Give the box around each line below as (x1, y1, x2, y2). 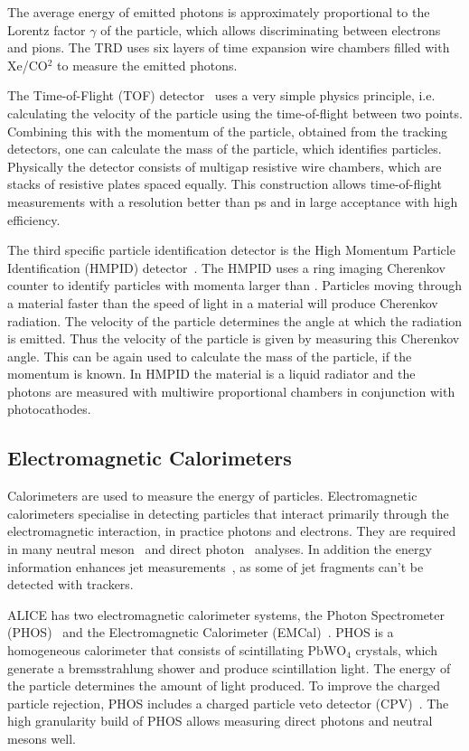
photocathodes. (7, 399, 91, 418)
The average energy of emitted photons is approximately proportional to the (7, 3, 430, 21)
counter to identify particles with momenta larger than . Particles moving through (7, 276, 463, 295)
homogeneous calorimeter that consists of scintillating (7, 641, 304, 660)
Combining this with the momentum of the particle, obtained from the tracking (7, 121, 448, 140)
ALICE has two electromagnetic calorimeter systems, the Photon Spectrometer (7, 605, 446, 624)
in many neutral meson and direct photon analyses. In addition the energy (7, 540, 432, 559)
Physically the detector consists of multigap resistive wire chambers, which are (7, 156, 442, 175)
